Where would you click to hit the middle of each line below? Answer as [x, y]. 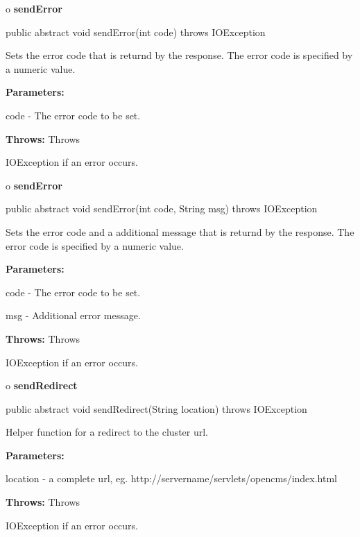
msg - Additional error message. [73, 315]
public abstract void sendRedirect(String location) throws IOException [156, 408]
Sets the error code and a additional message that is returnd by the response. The [180, 231]
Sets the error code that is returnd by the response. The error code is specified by [179, 55]
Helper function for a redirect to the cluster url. [107, 432]
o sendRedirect [42, 385]
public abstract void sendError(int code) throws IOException [136, 32]
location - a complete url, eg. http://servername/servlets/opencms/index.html [172, 478]
